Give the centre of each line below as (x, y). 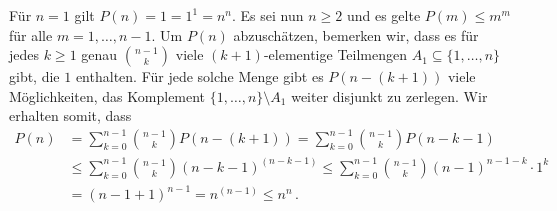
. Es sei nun (268, 15)
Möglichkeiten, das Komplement (107, 95)
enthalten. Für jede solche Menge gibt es (199, 76)
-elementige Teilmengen (335, 54)
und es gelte (383, 15)
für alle (31, 34)
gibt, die (34, 76)
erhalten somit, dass (70, 115)
